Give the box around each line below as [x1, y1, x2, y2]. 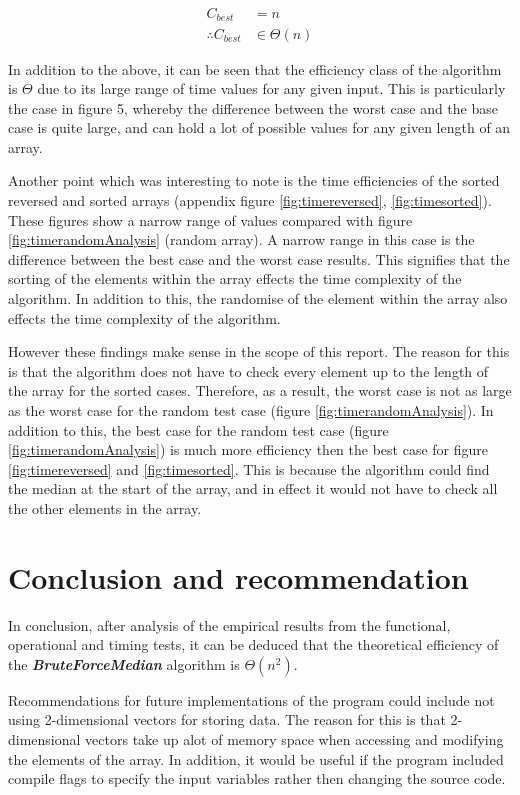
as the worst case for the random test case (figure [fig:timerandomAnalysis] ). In [8, 400, 494, 421]
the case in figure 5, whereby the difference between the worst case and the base [8, 97, 498, 118]
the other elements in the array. [8, 497, 202, 518]
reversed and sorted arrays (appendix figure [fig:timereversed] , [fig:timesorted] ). [8, 190, 492, 211]
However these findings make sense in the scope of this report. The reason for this [8, 341, 510, 362]
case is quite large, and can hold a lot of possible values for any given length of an [8, 117, 511, 138]
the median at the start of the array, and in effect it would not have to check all [8, 478, 498, 499]
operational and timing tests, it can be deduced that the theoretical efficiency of [8, 634, 499, 655]
